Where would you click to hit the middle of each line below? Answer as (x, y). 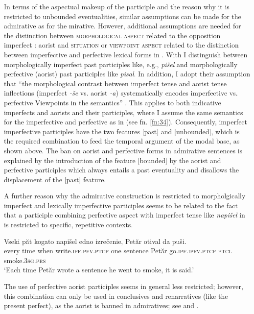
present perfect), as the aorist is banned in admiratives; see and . (101, 305)
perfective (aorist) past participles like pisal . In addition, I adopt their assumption (127, 74)
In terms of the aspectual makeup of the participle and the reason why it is (117, 6)
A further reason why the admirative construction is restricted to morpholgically (125, 196)
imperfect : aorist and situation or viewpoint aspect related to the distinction (121, 45)
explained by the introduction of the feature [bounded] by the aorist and (113, 160)
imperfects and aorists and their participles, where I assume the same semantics (124, 112)
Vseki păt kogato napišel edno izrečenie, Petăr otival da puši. (95, 241)
